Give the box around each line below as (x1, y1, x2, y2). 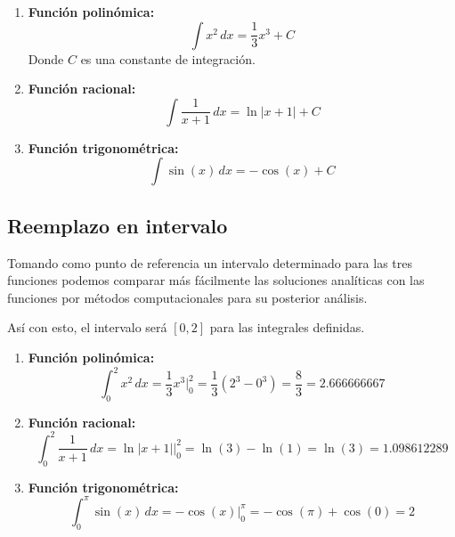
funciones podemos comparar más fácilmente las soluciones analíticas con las (7, 271, 425, 289)
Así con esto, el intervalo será (7, 318, 167, 337)
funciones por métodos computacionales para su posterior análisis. (7, 288, 368, 306)
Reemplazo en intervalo (7, 211, 228, 239)
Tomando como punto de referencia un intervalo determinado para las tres (7, 253, 412, 272)
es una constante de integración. (80, 49, 256, 68)
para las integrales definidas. (209, 318, 365, 337)
